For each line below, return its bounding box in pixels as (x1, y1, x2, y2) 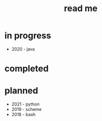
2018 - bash (11, 112, 36, 118)
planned (4, 85, 38, 96)
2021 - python (11, 101, 40, 107)
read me (64, 3, 98, 14)
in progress (4, 30, 51, 41)
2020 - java (11, 46, 35, 52)
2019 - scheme (11, 106, 42, 112)
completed (4, 63, 49, 74)
